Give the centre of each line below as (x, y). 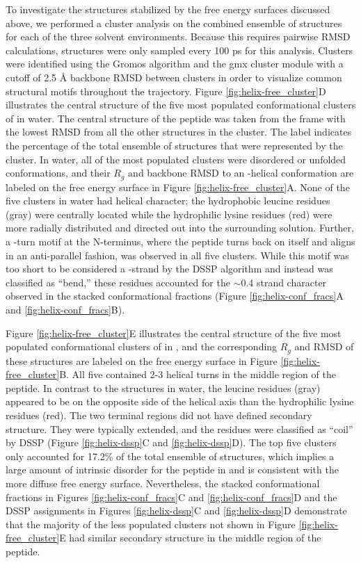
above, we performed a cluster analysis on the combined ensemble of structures (174, 23)
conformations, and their (58, 173)
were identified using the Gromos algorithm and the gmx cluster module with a (175, 64)
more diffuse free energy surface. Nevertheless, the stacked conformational (163, 483)
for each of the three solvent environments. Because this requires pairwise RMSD (178, 36)
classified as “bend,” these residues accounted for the (118, 282)
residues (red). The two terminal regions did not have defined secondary (159, 415)
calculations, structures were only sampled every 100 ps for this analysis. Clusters (179, 50)
